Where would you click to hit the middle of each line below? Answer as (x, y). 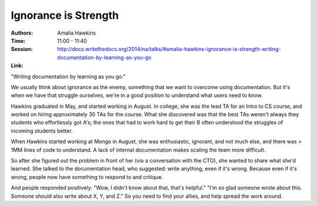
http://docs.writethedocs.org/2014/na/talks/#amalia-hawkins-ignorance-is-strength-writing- (169, 49)
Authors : (22, 33)
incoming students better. (42, 131)
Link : (17, 66)
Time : (18, 40)
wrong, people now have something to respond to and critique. (87, 177)
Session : (22, 49)
